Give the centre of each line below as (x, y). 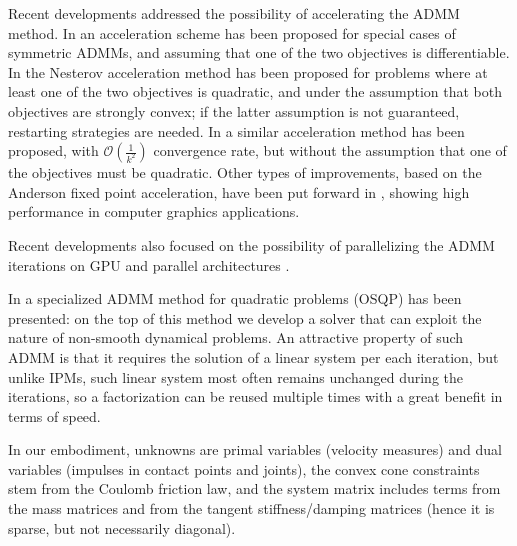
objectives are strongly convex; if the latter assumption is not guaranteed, (234, 110)
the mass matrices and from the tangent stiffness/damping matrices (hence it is (251, 508)
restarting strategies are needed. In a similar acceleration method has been (236, 130)
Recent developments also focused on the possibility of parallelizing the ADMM (251, 244)
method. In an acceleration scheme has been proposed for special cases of (232, 32)
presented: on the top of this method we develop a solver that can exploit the (245, 317)
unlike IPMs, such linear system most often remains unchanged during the (235, 376)
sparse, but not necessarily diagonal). (122, 527)
